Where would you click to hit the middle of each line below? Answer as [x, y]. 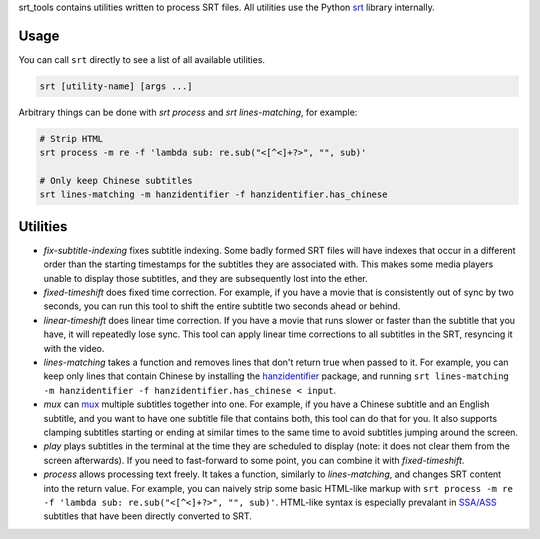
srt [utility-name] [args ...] [116, 86]
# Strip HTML [71, 138]
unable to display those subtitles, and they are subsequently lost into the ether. [206, 278]
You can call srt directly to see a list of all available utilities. [141, 59]
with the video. [74, 348]
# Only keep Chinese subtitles [116, 181]
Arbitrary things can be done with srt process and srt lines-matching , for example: [188, 112]
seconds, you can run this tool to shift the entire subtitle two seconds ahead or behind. [222, 306]
